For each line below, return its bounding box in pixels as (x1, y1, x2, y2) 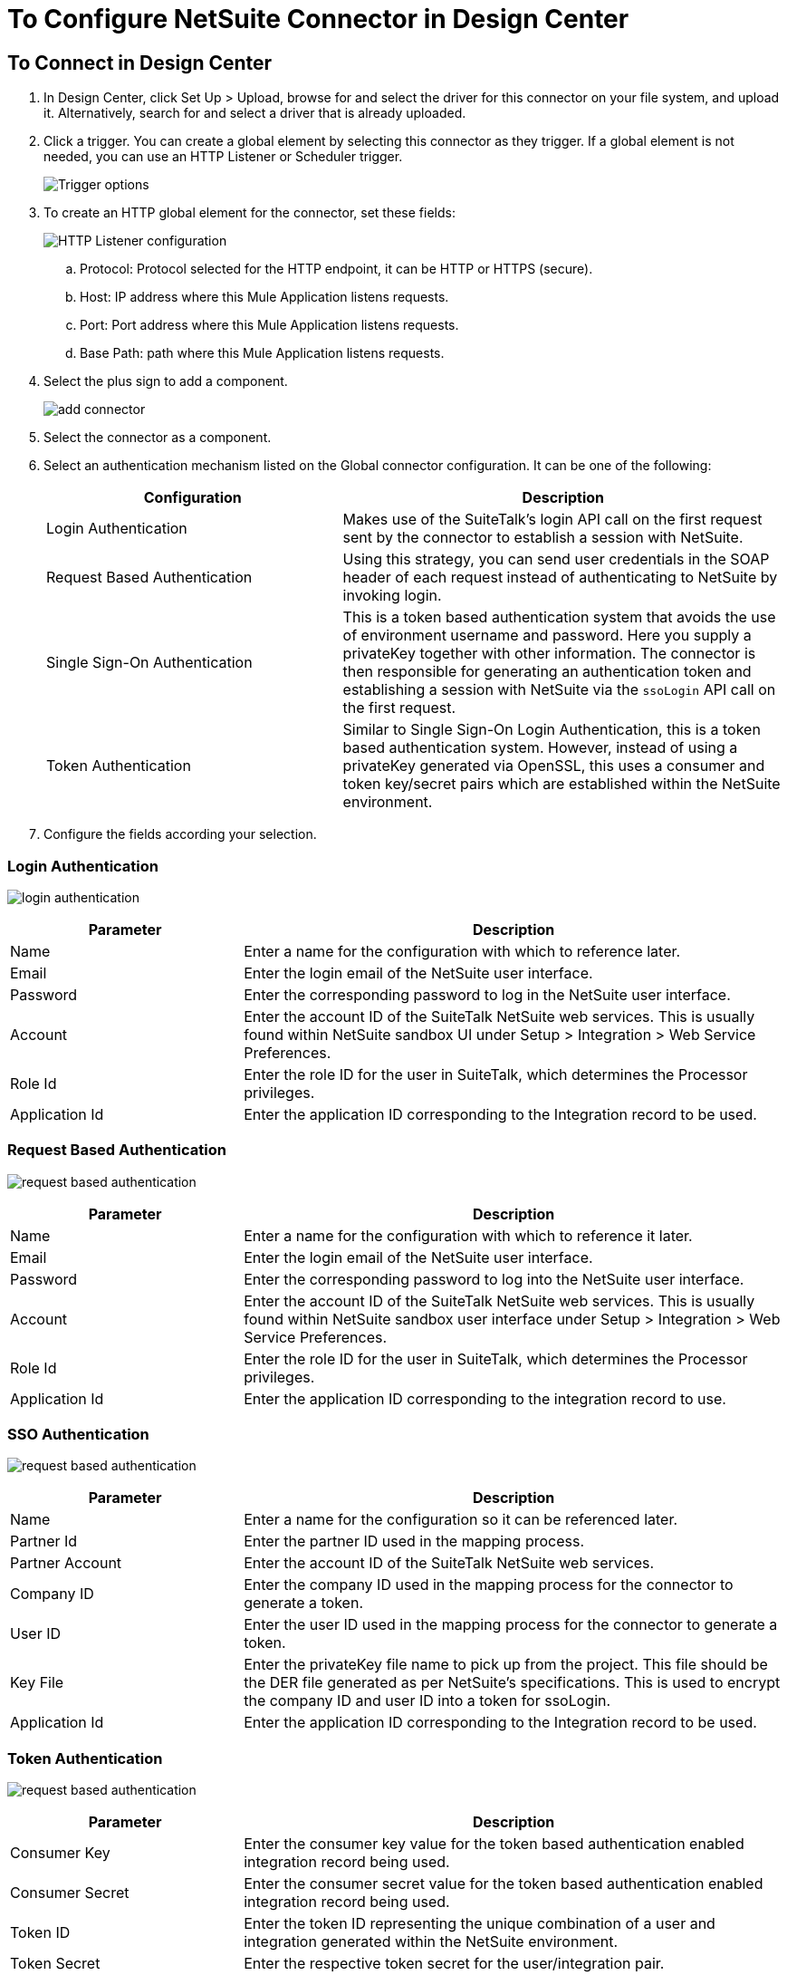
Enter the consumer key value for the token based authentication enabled (244, 1835, 744, 1854)
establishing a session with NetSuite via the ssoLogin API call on (342, 680, 776, 699)
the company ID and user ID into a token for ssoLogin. (244, 1691, 611, 1710)
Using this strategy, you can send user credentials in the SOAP (342, 550, 770, 569)
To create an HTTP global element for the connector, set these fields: (43, 205, 456, 221)
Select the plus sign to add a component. (43, 373, 288, 390)
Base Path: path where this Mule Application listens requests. (80, 345, 445, 361)
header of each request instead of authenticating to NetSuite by (342, 568, 778, 587)
